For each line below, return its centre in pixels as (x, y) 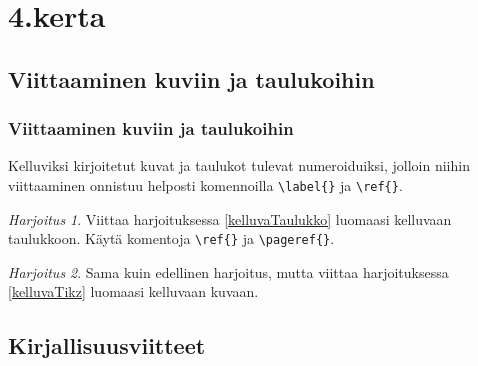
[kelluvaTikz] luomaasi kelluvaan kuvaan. (133, 291)
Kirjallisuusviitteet (107, 345)
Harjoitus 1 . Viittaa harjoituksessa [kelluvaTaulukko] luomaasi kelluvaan (230, 218)
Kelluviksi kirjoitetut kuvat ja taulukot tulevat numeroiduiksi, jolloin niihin (239, 165)
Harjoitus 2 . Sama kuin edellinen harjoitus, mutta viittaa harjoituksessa (228, 271)
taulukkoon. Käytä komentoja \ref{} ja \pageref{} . (171, 238)
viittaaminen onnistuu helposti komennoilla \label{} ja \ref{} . (205, 184)
